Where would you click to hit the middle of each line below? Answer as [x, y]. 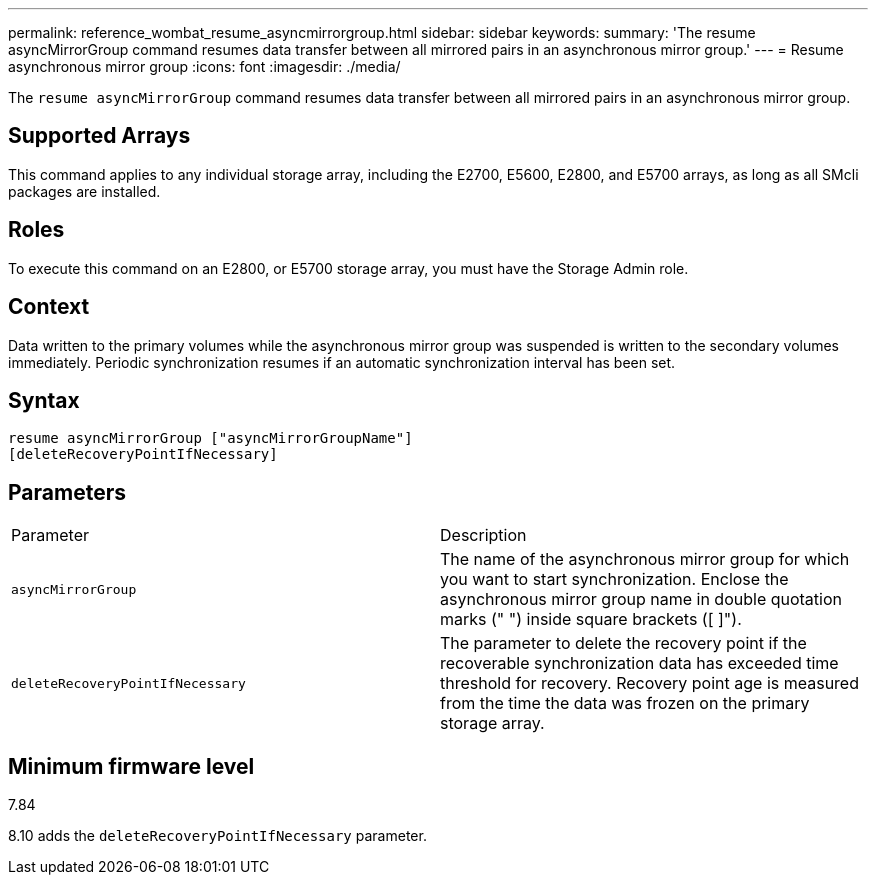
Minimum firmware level [131, 766]
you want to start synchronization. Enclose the [614, 579]
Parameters [67, 492]
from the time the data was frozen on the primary [625, 703]
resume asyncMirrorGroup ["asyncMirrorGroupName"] [210, 438]
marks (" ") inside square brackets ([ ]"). [591, 619]
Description [483, 535]
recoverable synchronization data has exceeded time [639, 663]
